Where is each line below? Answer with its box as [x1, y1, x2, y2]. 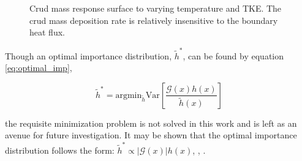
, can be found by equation [183, 49, 284, 62]
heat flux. [29, 26, 65, 39]
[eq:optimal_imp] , [5, 61, 72, 74]
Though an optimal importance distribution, [5, 49, 172, 62]
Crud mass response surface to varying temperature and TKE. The [29, 2, 282, 14]
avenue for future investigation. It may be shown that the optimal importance [5, 129, 297, 141]
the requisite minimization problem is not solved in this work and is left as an [5, 116, 297, 129]
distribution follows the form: [5, 143, 115, 156]
